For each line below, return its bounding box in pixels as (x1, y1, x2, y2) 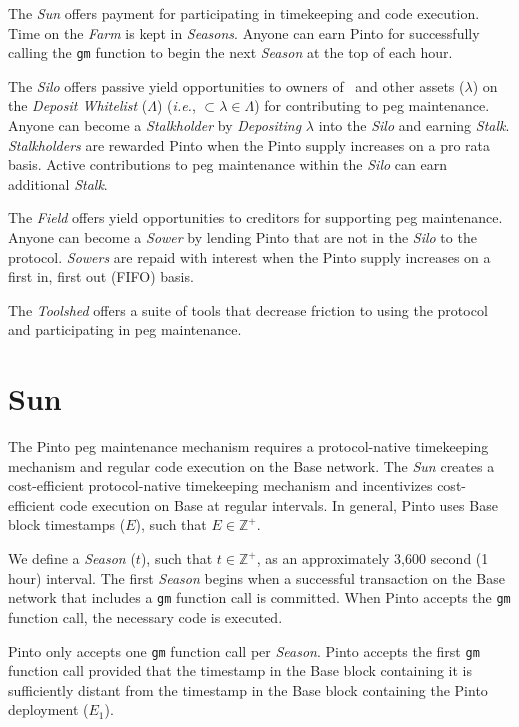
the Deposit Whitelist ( (8, 95, 148, 116)
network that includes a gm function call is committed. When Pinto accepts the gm (8, 587, 511, 608)
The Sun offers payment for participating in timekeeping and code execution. (8, 3, 480, 23)
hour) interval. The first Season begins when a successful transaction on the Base (8, 567, 505, 588)
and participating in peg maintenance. (8, 319, 242, 340)
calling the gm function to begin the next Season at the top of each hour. (8, 42, 453, 63)
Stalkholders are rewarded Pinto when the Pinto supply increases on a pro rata (8, 134, 491, 155)
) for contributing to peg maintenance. (254, 95, 490, 116)
